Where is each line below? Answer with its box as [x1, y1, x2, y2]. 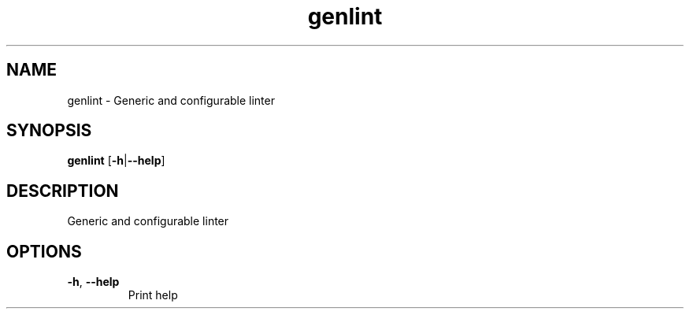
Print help [128, 288, 178, 302]
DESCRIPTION [6, 180, 119, 201]
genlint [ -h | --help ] [67, 154, 165, 168]
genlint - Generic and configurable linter [67, 93, 275, 107]
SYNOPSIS [6, 120, 92, 141]
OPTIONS [6, 241, 82, 261]
